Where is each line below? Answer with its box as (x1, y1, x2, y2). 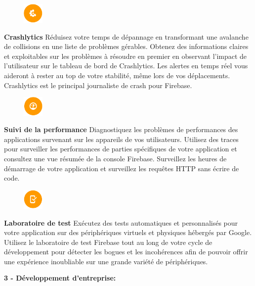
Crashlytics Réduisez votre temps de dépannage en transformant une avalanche (4, 31, 249, 42)
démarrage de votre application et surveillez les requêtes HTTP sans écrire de (4, 163, 239, 173)
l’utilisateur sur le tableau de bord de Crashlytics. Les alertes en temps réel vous (4, 60, 248, 71)
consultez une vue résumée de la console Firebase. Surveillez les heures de (4, 153, 227, 164)
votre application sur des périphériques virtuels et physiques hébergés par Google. (4, 227, 252, 238)
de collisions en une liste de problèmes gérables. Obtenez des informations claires (4, 41, 249, 51)
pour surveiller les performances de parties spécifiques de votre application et (4, 143, 237, 154)
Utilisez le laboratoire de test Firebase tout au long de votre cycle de (4, 237, 212, 247)
